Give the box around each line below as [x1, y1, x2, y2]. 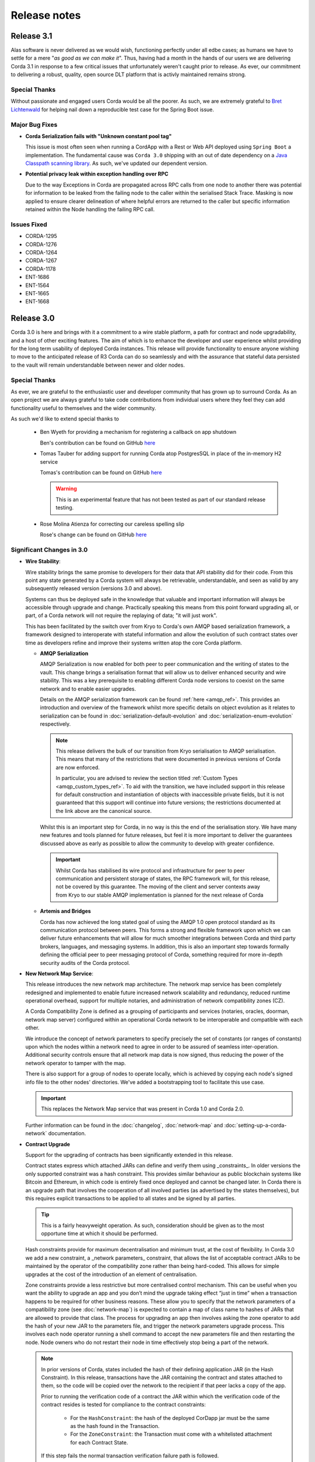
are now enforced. [55, 764, 100, 771]
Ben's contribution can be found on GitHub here [40, 439, 156, 446]
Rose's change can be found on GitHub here [40, 531, 147, 538]
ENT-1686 [25, 274, 50, 281]
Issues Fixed [10, 220, 48, 228]
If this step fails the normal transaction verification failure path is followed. [41, 1452, 219, 1459]
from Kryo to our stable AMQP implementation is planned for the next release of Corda [55, 891, 264, 898]
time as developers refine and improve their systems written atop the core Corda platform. [25, 639, 242, 646]
